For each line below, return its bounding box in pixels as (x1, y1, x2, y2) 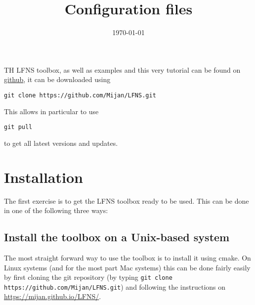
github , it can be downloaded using (4, 74, 111, 85)
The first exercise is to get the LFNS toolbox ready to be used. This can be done (4, 195, 249, 206)
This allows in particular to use (4, 106, 99, 116)
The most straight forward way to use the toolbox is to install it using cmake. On (4, 252, 251, 262)
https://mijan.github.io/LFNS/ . (4, 291, 101, 302)
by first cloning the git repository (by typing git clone (4, 272, 172, 282)
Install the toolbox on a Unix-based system (4, 229, 230, 245)
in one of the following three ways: (4, 205, 108, 216)
